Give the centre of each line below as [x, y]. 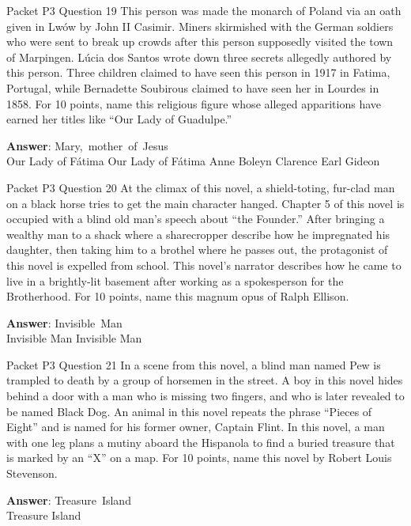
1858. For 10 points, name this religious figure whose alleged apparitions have [194, 103]
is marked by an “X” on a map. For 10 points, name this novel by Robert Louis [199, 458]
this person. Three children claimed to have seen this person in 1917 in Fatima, [198, 72]
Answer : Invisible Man [64, 322]
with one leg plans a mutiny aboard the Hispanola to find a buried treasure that [201, 442]
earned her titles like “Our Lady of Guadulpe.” [119, 119]
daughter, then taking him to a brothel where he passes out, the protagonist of [197, 250]
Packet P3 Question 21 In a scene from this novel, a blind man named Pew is [194, 364]
